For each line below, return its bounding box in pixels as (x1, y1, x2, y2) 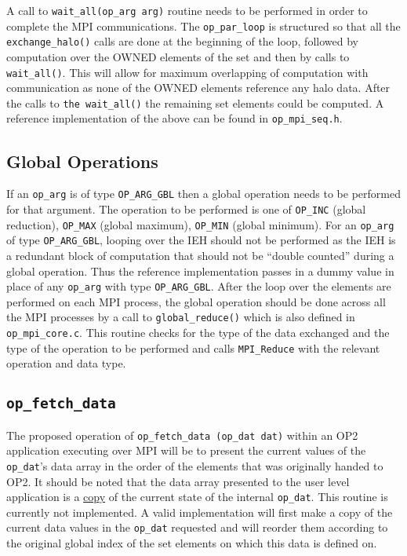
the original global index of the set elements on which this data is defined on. (6, 535, 377, 551)
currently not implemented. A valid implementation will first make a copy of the (6, 503, 393, 520)
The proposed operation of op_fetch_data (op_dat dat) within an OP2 (6, 426, 358, 443)
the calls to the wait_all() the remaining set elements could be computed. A (6, 94, 384, 111)
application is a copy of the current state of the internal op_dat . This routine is (6, 488, 388, 505)
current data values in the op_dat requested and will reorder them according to (6, 519, 388, 536)
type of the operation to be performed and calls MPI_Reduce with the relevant (6, 339, 380, 356)
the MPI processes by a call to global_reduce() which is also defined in (6, 309, 355, 325)
